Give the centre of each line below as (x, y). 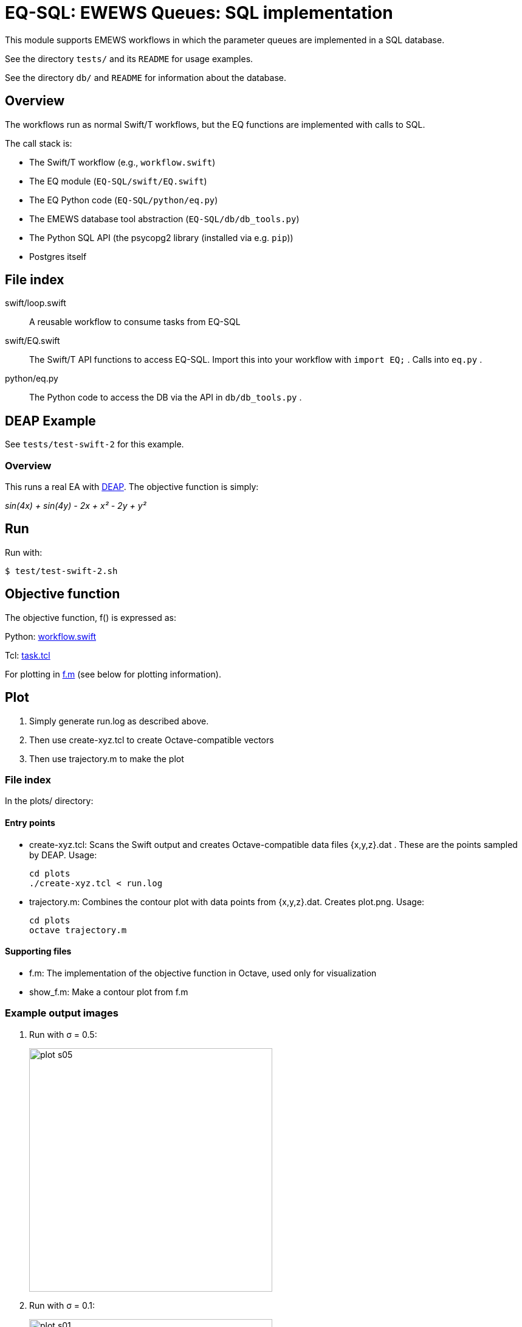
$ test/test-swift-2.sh (61, 571)
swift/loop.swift (36, 303)
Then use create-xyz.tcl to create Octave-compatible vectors (152, 740)
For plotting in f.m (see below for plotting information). (113, 674)
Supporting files (38, 951)
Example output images (62, 1013)
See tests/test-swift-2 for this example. (94, 444)
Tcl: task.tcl (28, 655)
